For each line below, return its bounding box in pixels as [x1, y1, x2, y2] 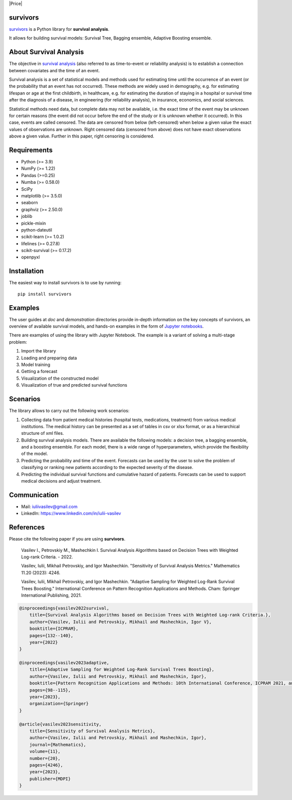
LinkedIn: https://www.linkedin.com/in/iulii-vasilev [21, 510, 121, 516]
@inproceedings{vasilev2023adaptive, [19, 660, 109, 665]
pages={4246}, [29, 762, 63, 768]
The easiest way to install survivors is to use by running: [9, 280, 122, 286]
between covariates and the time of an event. [9, 67, 100, 73]
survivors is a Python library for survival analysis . [9, 26, 109, 32]
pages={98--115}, [29, 687, 71, 693]
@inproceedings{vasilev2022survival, [19, 605, 109, 611]
